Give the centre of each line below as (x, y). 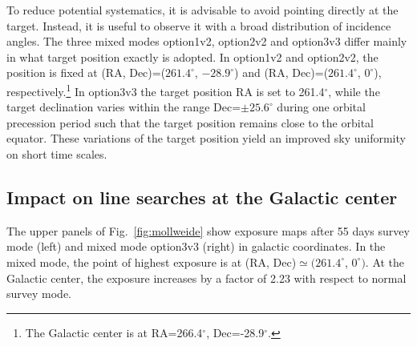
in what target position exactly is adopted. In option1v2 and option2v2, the (192, 56)
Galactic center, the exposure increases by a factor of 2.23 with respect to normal (206, 278)
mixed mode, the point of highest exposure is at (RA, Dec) (152, 262)
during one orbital (321, 107)
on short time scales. (57, 154)
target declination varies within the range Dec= (124, 107)
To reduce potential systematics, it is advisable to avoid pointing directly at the (202, 10)
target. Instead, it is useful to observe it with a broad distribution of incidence (199, 25)
